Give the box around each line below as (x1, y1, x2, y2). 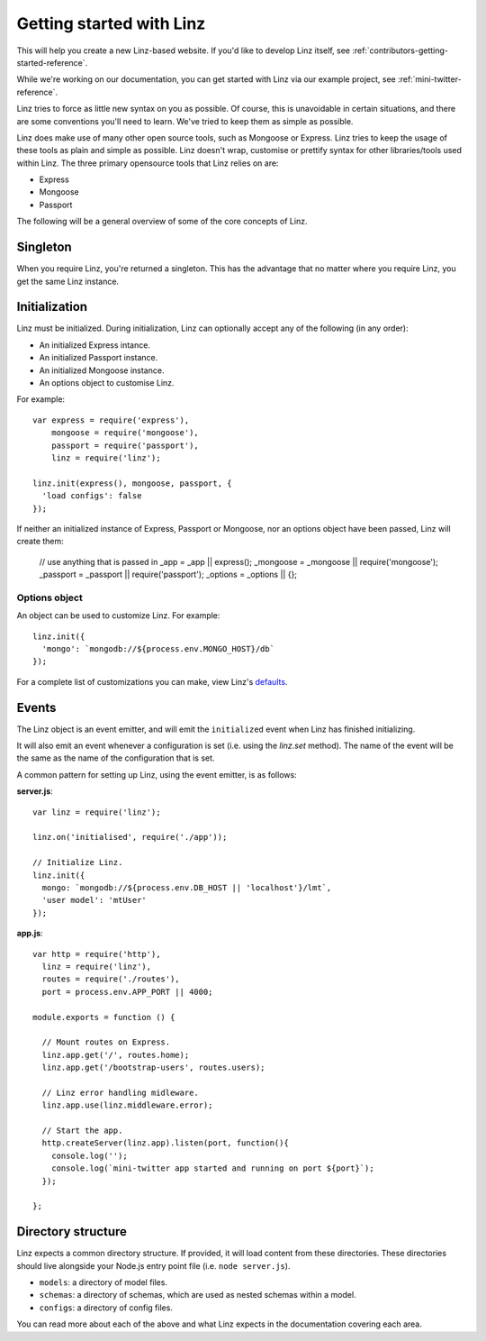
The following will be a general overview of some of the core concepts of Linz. (16, 216, 308, 227)
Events (16, 699, 57, 716)
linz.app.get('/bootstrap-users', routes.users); (41, 1063, 265, 1072)
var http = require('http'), (32, 949, 161, 959)
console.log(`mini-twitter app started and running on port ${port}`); (50, 1163, 374, 1173)
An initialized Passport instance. (39, 352, 158, 363)
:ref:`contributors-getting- (352, 45, 449, 56)
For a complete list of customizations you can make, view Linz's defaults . (16, 676, 288, 687)
